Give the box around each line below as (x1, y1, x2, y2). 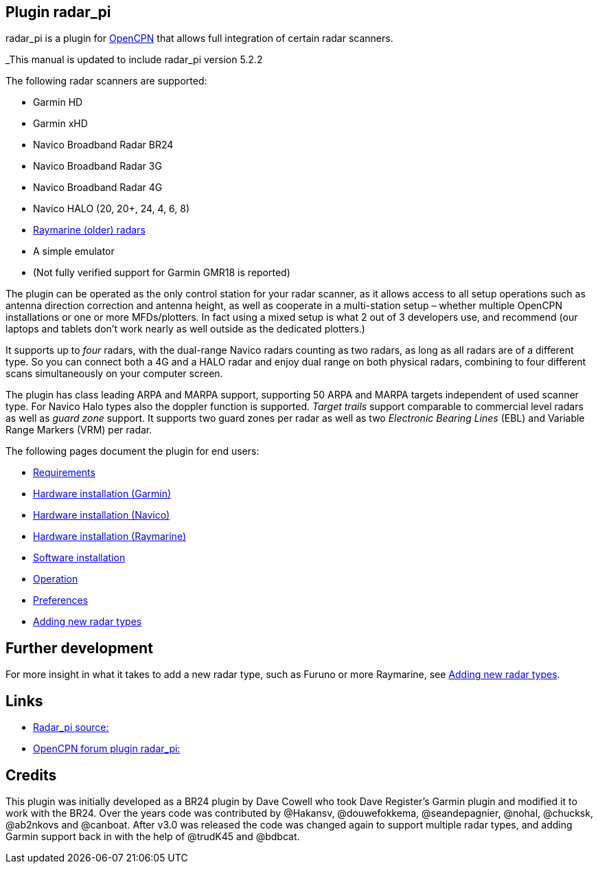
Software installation (33, 552, 126, 564)
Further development (5, 639, 153, 657)
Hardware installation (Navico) (33, 509, 170, 521)
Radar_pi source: (33, 721, 109, 734)
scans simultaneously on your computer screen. (5, 368, 223, 380)
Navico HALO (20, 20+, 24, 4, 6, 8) (33, 203, 190, 215)
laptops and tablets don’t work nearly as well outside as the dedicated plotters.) (5, 323, 365, 335)
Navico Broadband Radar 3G (33, 160, 162, 172)
